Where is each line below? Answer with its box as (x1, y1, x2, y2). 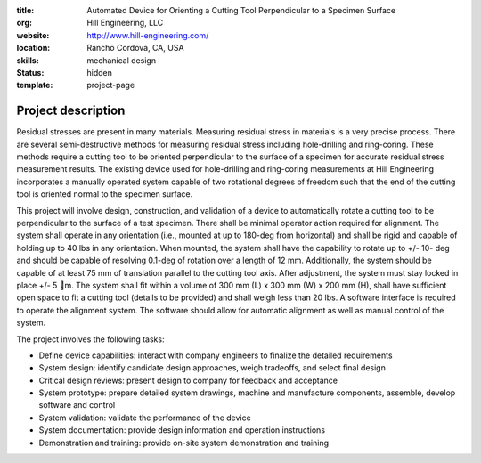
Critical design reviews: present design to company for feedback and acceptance (38, 375, 338, 386)
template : (16, 80, 53, 91)
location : (16, 43, 51, 53)
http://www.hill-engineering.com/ (86, 29, 209, 40)
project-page (86, 80, 135, 91)
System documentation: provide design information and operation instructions (38, 425, 325, 435)
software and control (38, 400, 116, 410)
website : (16, 29, 50, 40)
